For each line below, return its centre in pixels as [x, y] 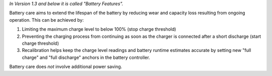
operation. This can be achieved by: [47, 20]
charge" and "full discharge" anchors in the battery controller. [86, 57]
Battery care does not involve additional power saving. [66, 67]
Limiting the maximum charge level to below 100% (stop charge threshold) [99, 29]
